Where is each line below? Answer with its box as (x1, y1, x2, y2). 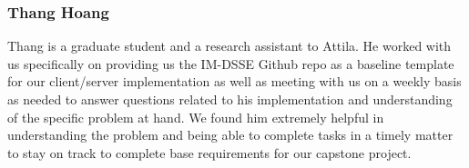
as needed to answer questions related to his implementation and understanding (7, 90, 453, 108)
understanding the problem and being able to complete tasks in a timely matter (7, 125, 454, 144)
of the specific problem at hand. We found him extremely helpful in (7, 107, 384, 126)
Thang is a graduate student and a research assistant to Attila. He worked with (7, 36, 452, 55)
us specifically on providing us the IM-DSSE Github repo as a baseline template (7, 54, 454, 73)
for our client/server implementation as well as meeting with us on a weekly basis (7, 72, 462, 91)
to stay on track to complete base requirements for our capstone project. (7, 143, 412, 162)
